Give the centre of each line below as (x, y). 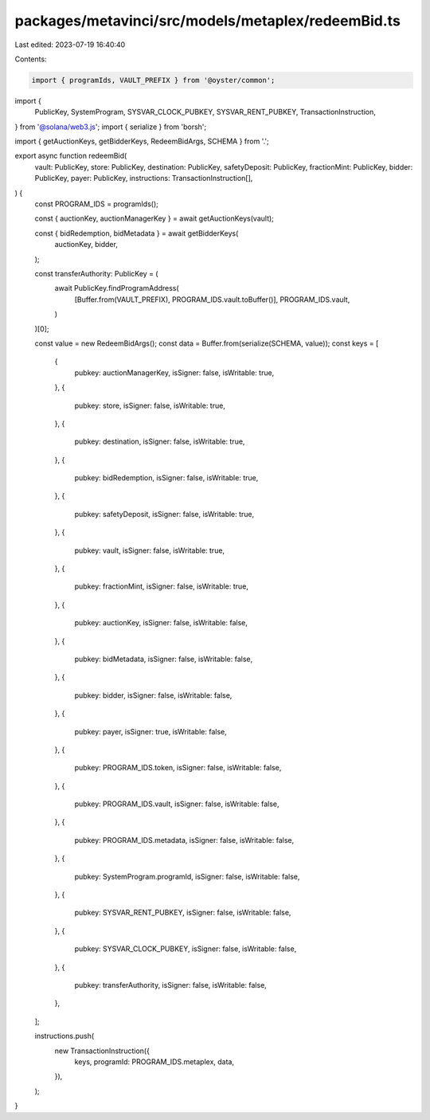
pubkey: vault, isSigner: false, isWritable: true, (150, 550)
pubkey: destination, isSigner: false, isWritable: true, (160, 441)
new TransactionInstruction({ (102, 1051)
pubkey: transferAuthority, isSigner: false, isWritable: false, (170, 985)
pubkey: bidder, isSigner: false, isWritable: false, (153, 695)
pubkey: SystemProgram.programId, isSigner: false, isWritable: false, (187, 876)
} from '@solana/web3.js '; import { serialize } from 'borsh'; (111, 127)
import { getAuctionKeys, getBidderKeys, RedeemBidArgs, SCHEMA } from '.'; (142, 141)
